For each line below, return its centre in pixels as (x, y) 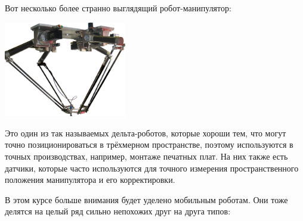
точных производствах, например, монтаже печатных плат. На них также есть (146, 156)
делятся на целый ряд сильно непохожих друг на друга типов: (118, 211)
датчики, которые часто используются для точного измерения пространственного (152, 168)
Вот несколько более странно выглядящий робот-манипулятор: (118, 8)
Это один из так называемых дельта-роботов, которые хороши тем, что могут (146, 133)
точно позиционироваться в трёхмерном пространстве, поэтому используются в (149, 144)
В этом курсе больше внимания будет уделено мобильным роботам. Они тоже (146, 199)
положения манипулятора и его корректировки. (90, 180)
